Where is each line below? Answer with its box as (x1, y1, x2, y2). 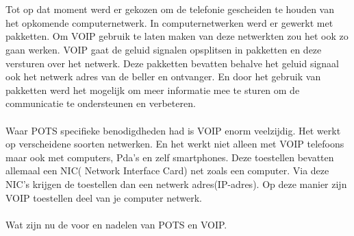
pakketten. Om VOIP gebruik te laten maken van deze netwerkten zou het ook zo (5, 29, 349, 43)
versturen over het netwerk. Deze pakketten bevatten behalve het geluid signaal (5, 56, 339, 70)
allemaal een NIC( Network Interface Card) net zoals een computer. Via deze (5, 163, 329, 178)
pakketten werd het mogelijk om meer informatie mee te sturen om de (5, 82, 300, 97)
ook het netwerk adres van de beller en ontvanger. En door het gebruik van (5, 69, 321, 84)
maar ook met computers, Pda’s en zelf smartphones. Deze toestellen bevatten (5, 150, 334, 164)
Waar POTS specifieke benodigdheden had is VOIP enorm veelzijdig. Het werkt (5, 123, 341, 137)
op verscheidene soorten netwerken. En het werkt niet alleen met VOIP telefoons (5, 137, 344, 151)
